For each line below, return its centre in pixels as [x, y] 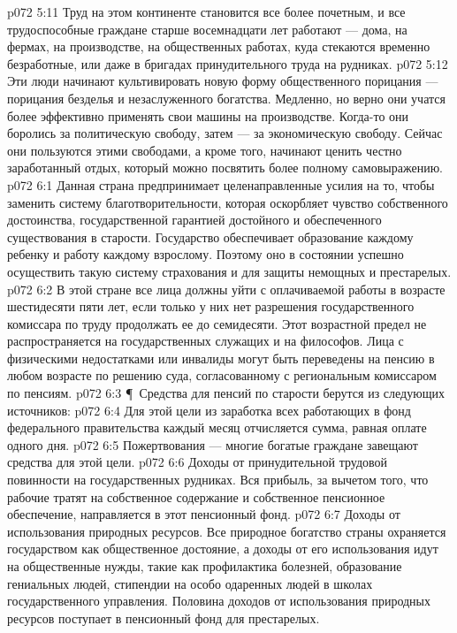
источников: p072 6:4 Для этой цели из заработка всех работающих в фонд [209, 410]
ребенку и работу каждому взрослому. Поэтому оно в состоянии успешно [206, 254]
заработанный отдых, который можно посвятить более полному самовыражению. [225, 168]
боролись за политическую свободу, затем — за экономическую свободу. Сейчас [225, 133]
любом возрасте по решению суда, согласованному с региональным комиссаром [222, 375]
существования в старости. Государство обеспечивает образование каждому [210, 236]
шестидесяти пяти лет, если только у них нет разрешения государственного [211, 306]
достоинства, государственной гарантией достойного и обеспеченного [194, 220]
